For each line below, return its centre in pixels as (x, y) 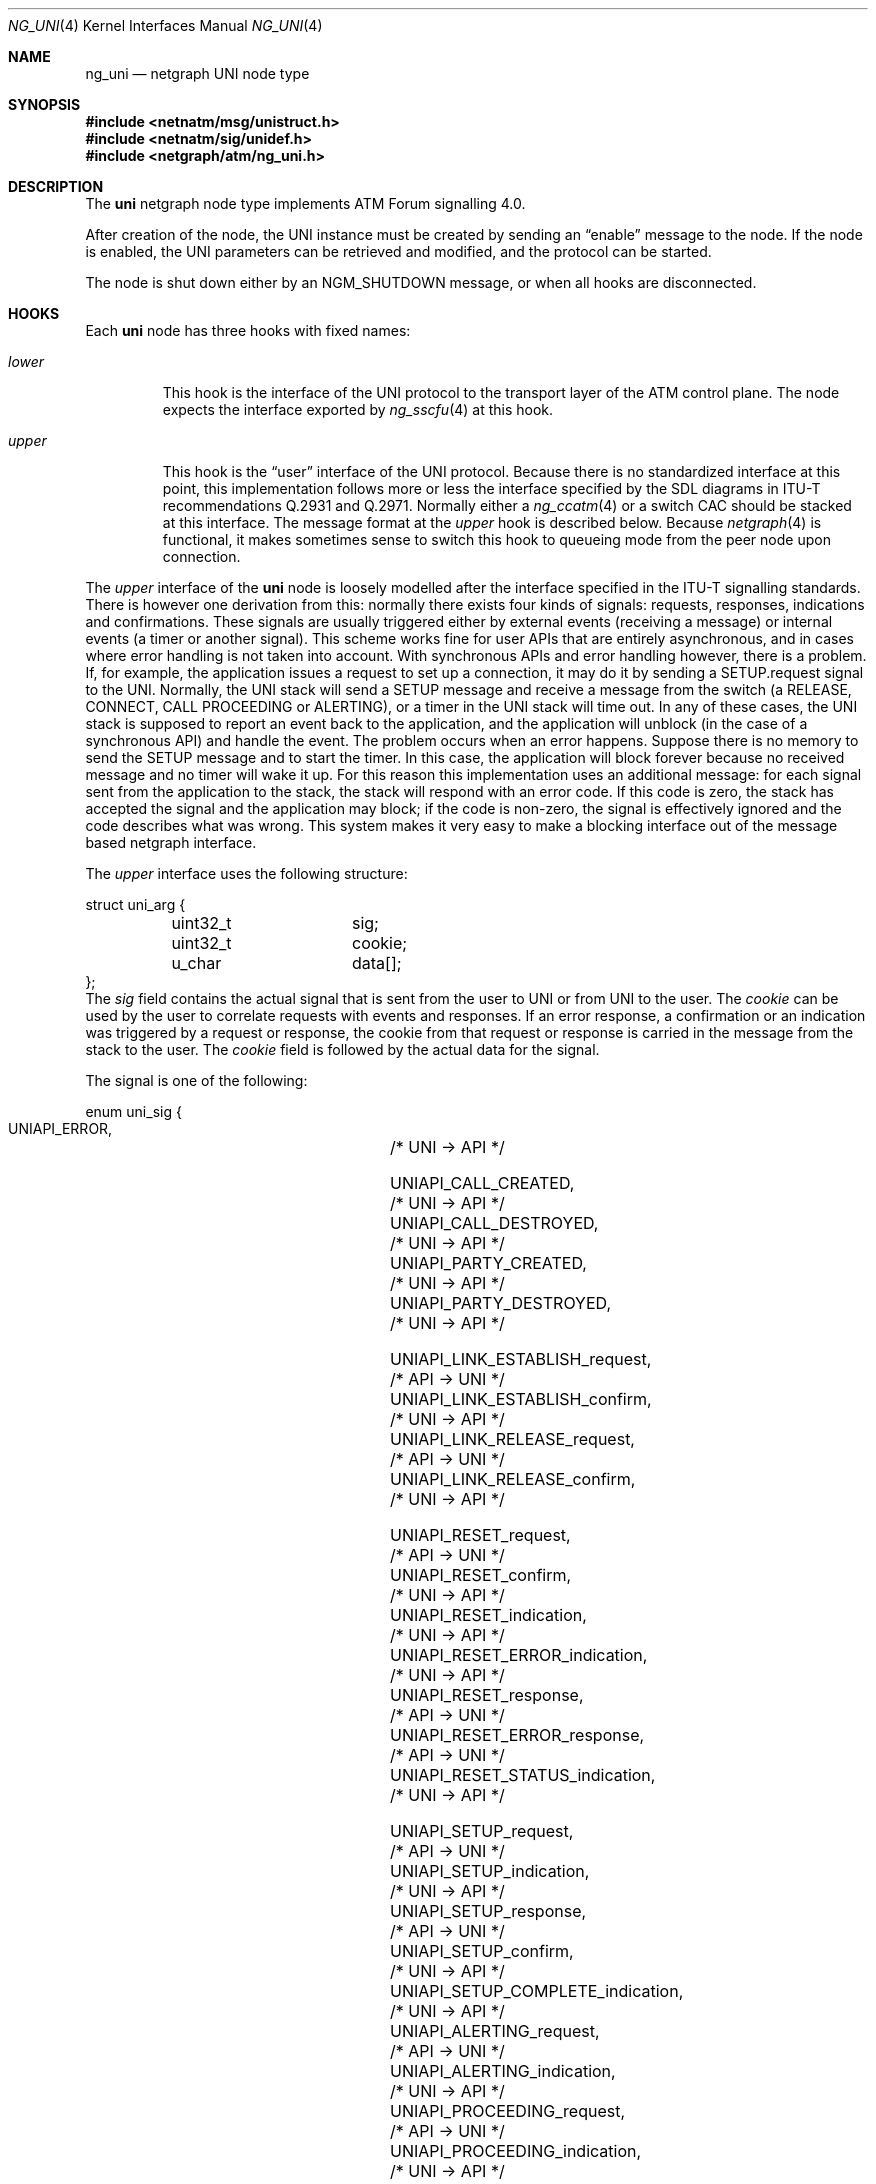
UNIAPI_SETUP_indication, (490, 1871)
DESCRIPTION (56, 186)
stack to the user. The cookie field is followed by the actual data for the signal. (342, 1049)
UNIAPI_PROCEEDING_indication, (516, 2151)
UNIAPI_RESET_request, (480, 1535)
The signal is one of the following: (196, 1080)
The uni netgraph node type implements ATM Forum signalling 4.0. (305, 203)
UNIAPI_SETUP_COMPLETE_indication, (537, 1991)
